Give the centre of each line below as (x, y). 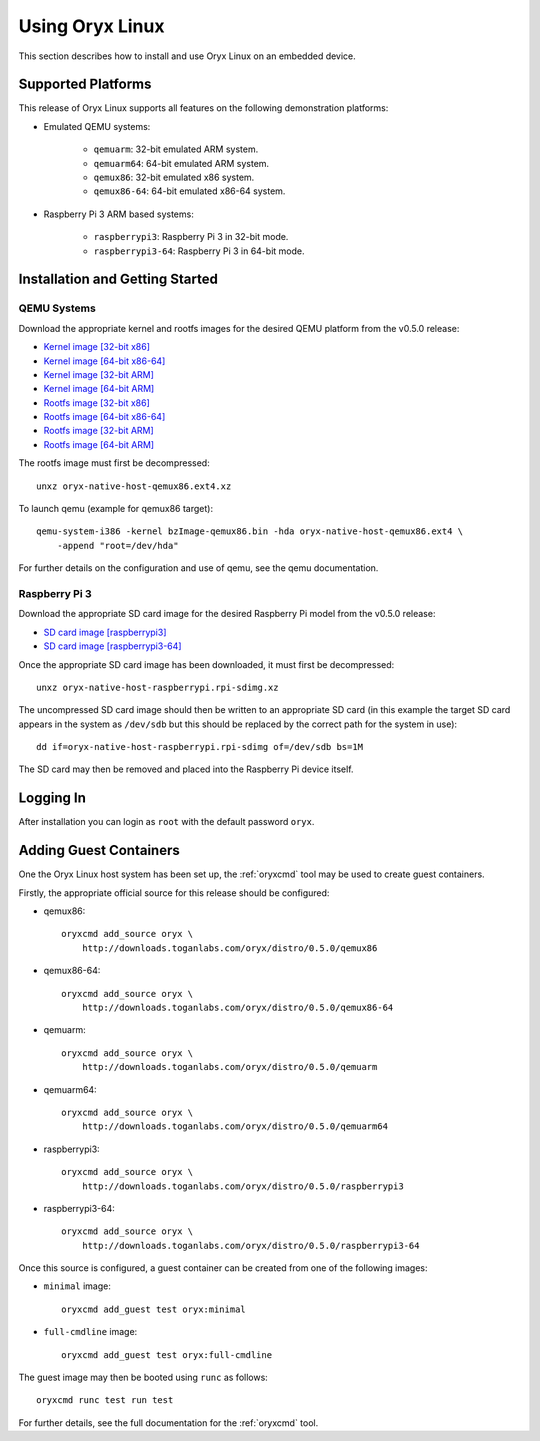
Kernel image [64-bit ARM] (99, 389)
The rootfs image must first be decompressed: (114, 463)
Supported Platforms (85, 84)
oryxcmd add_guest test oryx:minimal (154, 1309)
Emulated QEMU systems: (97, 126)
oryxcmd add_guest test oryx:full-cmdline (167, 1354)
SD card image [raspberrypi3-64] (112, 646)
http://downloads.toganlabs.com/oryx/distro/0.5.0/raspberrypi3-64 (250, 1245)
